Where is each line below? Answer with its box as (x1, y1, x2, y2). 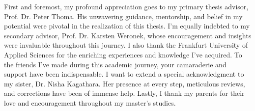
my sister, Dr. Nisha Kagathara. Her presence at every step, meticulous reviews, (4, 78, 245, 88)
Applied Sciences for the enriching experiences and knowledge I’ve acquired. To (4, 49, 242, 59)
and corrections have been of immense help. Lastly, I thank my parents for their (4, 88, 245, 98)
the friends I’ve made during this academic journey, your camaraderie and (4, 59, 227, 69)
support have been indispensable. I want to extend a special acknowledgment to (4, 69, 244, 79)
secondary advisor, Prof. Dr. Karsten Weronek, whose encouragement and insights (4, 30, 252, 40)
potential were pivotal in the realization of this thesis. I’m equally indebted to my (4, 21, 250, 31)
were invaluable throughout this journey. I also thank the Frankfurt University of (4, 40, 248, 50)
